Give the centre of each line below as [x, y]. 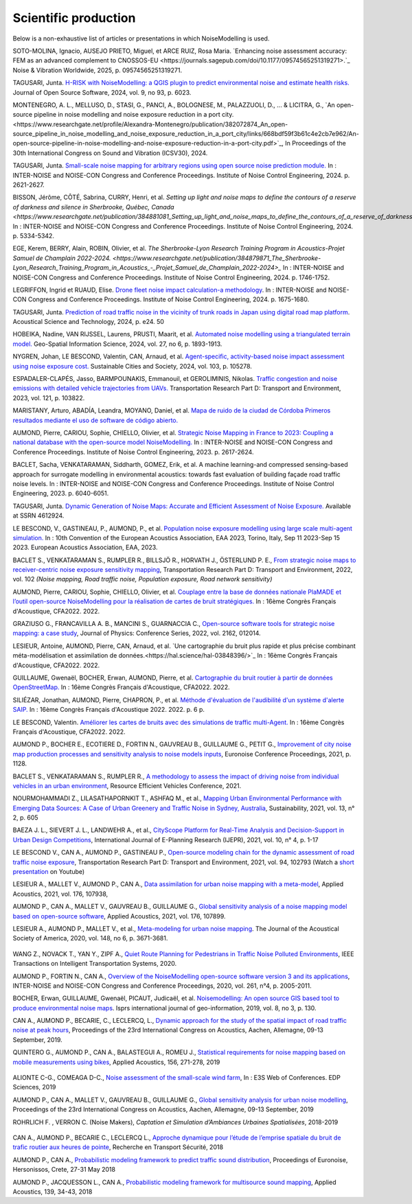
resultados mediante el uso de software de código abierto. [95, 420]
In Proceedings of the [316, 143]
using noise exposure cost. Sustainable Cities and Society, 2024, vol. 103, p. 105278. [132, 366]
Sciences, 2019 [34, 1087]
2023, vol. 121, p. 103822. [49, 397]
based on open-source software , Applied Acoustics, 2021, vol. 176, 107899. [119, 916]
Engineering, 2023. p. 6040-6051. [61, 494]
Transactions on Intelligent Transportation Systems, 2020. [95, 964]
